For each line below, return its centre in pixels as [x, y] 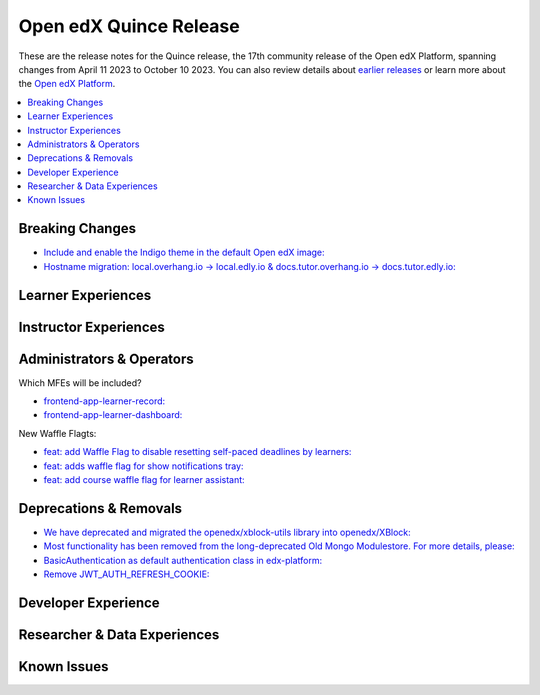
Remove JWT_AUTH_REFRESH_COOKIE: [126, 574]
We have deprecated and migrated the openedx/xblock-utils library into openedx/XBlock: [227, 532]
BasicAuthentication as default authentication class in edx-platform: [183, 560]
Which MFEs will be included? [80, 382]
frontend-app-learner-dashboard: [113, 415]
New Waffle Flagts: [57, 433]
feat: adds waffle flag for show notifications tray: [143, 466]
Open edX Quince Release [129, 26]
